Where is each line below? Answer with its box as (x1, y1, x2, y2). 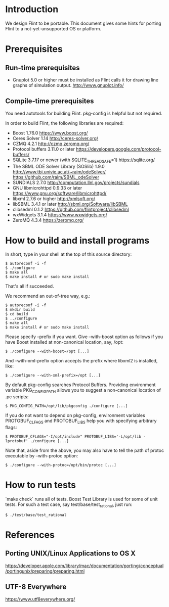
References (5, 529, 55, 540)
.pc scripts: (5, 394, 29, 400)
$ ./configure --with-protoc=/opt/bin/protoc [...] (5, 462, 116, 468)
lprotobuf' (5, 439, 28, 444)
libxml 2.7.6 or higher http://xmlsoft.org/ (12, 196, 96, 202)
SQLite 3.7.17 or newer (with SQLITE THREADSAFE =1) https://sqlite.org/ (12, 157, 155, 164)
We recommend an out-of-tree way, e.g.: (5, 293, 91, 299)
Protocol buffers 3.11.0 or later (12, 146, 75, 152)
